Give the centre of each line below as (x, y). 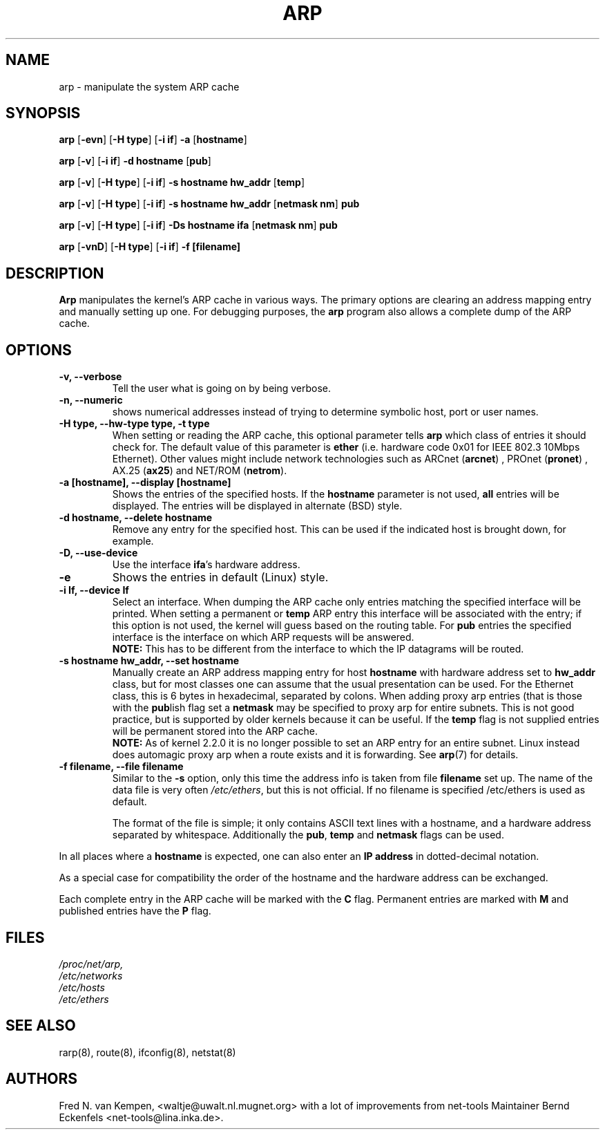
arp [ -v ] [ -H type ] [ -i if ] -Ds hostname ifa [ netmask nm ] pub (198, 225)
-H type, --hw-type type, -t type (134, 424)
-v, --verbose (90, 377)
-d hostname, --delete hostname (136, 518)
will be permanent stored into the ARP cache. (215, 731)
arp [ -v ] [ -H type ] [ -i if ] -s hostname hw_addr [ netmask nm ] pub (209, 204)
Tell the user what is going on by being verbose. (222, 388)
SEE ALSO (41, 1026)
